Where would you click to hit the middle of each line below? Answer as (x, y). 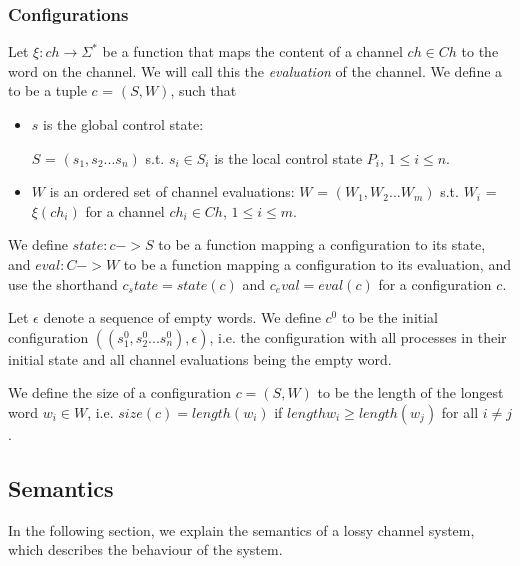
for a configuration (435, 283)
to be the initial (390, 317)
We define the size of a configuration (119, 392)
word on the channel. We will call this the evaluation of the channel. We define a (255, 70)
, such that (203, 90)
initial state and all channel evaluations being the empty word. (200, 358)
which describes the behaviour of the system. (145, 549)
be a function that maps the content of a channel (252, 51)
